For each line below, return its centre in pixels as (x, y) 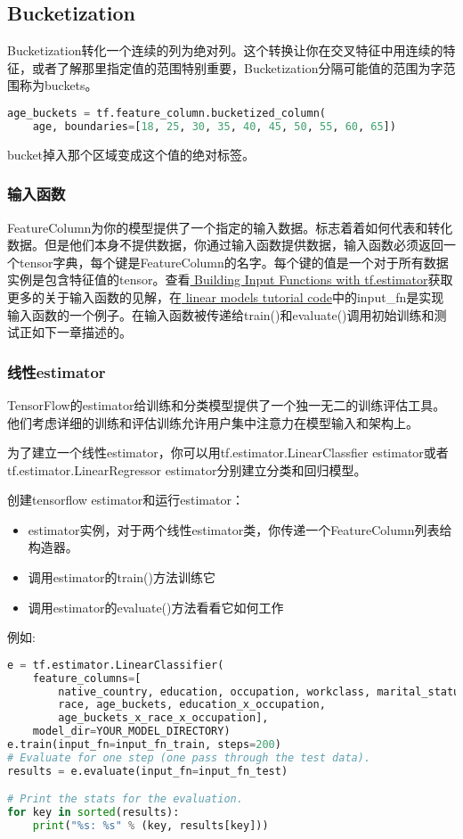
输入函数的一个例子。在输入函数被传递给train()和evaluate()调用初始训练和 (221, 314)
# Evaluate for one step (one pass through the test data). (189, 757)
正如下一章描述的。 (75, 332)
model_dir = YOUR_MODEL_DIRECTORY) (131, 732)
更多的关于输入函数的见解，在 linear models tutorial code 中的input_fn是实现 (226, 296)
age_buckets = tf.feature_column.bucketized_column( (167, 113)
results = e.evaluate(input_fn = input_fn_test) (148, 771)
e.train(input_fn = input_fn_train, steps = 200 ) (144, 745)
